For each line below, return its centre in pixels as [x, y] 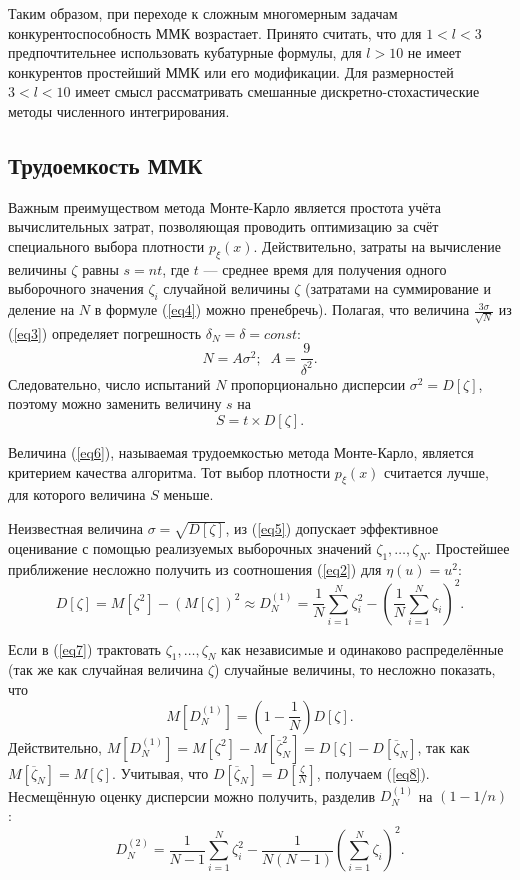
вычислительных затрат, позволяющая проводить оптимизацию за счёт [223, 226]
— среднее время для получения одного [325, 268]
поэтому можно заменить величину [115, 403]
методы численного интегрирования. [119, 110]
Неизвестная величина [76, 528]
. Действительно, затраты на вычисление [377, 245]
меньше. [188, 494]
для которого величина [77, 494]
